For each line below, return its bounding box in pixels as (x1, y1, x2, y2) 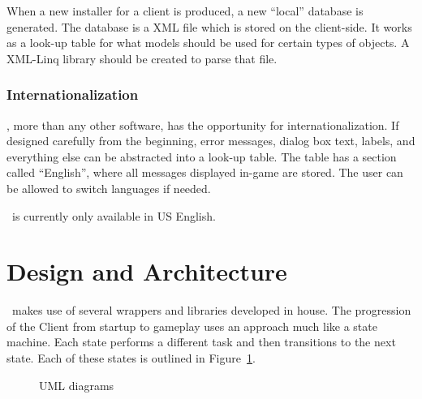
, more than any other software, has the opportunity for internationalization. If (6, 116, 399, 133)
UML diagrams (39, 376, 114, 393)
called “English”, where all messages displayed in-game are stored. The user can (6, 164, 403, 181)
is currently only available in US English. (11, 207, 216, 224)
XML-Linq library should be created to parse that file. (6, 49, 278, 66)
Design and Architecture (6, 255, 287, 288)
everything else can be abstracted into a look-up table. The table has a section (6, 148, 397, 165)
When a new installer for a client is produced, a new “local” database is (6, 2, 364, 19)
